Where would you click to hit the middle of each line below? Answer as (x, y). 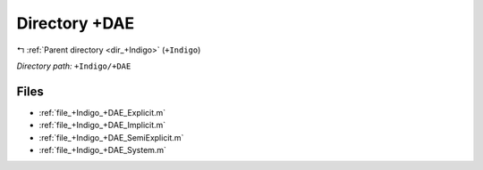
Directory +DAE (76, 23)
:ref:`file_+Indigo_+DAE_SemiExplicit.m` (111, 137)
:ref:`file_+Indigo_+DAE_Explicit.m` (102, 112)
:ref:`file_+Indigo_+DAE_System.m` (103, 150)
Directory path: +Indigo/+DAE (74, 66)
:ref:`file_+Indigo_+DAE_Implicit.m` (102, 125)
